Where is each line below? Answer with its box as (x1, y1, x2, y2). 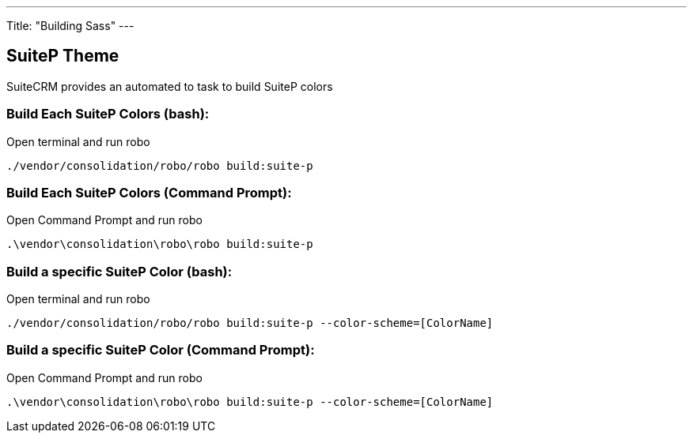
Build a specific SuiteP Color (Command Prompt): (6, 342, 315, 358)
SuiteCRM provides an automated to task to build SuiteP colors (6, 79, 333, 93)
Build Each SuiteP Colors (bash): (6, 106, 210, 122)
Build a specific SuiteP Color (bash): (6, 263, 233, 280)
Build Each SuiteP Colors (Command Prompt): (6, 184, 292, 201)
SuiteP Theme (6, 46, 119, 66)
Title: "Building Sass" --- (6, 19, 134, 32)
